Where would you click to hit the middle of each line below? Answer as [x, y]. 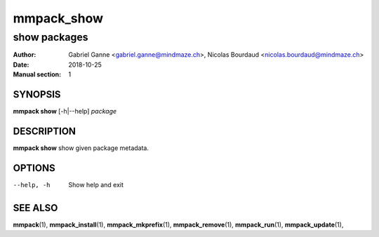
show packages [51, 37]
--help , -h [32, 185]
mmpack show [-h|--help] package [65, 111]
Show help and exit [96, 184]
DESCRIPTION [45, 131]
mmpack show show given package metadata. [81, 148]
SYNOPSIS [37, 94]
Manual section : [37, 74]
